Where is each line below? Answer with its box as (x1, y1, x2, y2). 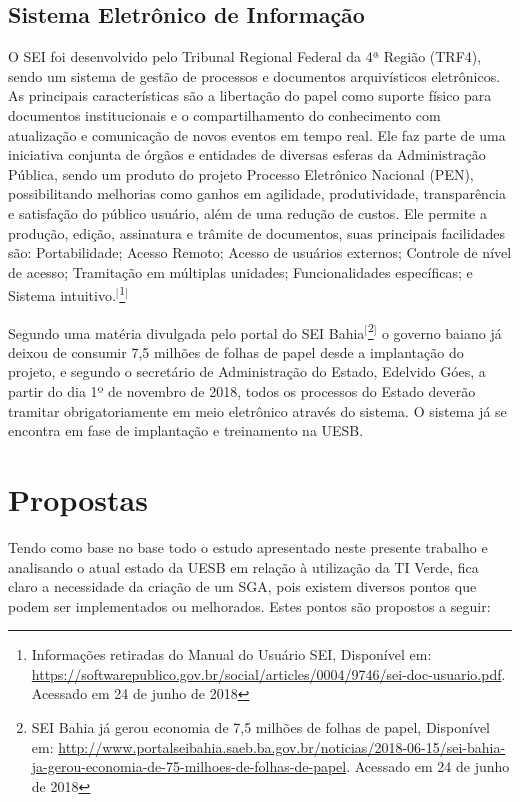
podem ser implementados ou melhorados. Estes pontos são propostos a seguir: (8, 595, 491, 616)
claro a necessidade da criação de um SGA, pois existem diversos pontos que (8, 576, 477, 597)
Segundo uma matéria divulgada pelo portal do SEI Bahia (8, 322, 365, 343)
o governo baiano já (381, 322, 502, 343)
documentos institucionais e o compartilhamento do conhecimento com (8, 104, 441, 125)
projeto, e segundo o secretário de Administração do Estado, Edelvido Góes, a (8, 361, 486, 382)
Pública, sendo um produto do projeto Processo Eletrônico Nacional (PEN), (8, 163, 474, 184)
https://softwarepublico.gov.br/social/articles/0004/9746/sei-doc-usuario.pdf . (31, 663, 506, 684)
